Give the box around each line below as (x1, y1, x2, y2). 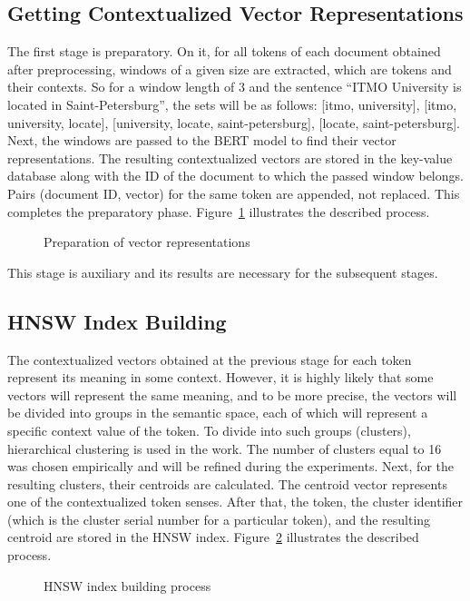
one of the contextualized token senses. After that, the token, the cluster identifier (7, 492, 464, 511)
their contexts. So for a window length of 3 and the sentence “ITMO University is (7, 77, 462, 96)
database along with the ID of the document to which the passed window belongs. (7, 166, 464, 185)
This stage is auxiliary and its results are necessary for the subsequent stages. (7, 262, 438, 281)
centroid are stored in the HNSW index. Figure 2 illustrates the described (7, 527, 419, 547)
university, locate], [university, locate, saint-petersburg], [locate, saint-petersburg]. (7, 113, 460, 132)
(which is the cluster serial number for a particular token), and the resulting (7, 509, 431, 528)
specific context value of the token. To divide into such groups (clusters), (7, 420, 411, 439)
